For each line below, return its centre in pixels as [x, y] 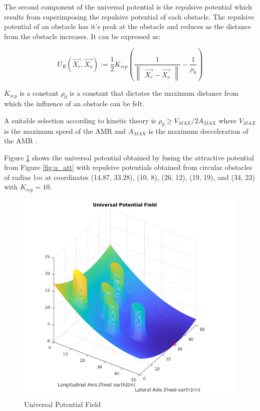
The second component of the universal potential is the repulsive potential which [128, 7]
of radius [18, 177]
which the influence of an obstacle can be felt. [74, 104]
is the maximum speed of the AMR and [65, 131]
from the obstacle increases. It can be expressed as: [82, 36]
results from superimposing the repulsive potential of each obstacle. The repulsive [129, 16]
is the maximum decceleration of [198, 131]
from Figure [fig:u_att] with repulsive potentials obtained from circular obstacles [128, 167]
